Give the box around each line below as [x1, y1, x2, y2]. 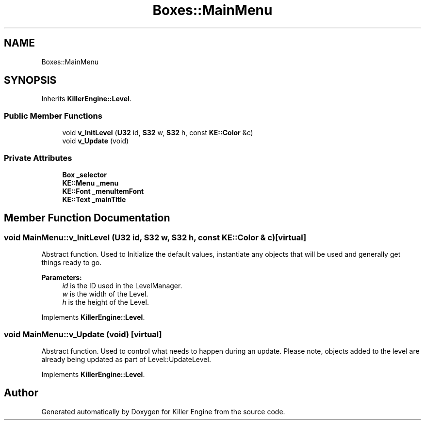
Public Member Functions [4, 110, 102, 121]
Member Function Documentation [4, 212, 170, 224]
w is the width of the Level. [62, 290, 148, 298]
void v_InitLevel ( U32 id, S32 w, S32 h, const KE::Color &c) [62, 128, 253, 137]
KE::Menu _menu [62, 178, 119, 187]
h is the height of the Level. [62, 298, 149, 307]
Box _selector [62, 170, 107, 179]
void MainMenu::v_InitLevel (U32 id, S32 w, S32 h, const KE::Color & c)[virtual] [4, 232, 307, 242]
